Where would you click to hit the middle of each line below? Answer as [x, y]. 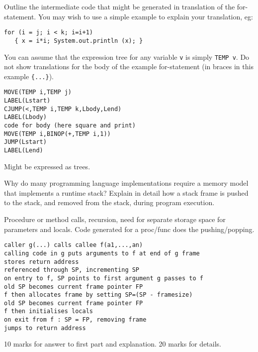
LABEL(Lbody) [25, 117]
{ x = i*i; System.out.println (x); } [79, 41]
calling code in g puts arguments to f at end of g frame [102, 253]
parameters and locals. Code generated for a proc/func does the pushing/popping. [129, 229]
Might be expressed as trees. [47, 166]
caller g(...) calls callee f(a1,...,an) [74, 245]
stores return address [42, 262]
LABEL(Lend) [24, 150]
